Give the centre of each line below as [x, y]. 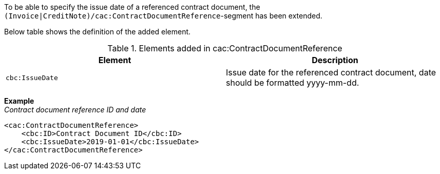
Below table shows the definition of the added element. [98, 32]
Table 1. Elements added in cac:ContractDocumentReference [225, 48]
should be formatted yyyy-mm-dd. [293, 83]
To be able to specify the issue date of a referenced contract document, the [132, 7]
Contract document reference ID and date [75, 110]
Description [335, 60]
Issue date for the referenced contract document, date [331, 72]
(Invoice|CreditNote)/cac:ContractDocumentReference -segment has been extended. [163, 16]
